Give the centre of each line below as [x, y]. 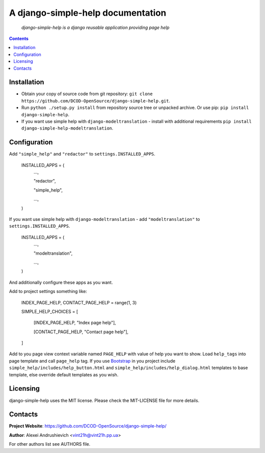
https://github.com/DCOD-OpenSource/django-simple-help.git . [96, 101]
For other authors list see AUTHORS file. [50, 444]
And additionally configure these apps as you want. [61, 282]
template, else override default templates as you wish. [64, 374]
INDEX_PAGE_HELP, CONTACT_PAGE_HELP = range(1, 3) [79, 302]
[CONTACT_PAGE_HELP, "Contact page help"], [81, 332]
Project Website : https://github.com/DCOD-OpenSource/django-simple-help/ [88, 426]
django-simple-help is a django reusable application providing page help [95, 27]
